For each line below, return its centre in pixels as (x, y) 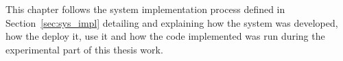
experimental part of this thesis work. (84, 49)
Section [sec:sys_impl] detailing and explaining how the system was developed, (172, 22)
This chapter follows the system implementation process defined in (145, 9)
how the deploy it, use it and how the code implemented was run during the (165, 36)
